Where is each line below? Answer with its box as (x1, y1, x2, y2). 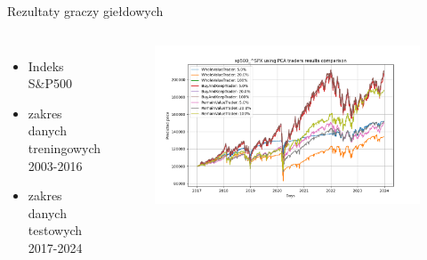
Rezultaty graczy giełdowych (7, 2, 164, 20)
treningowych (28, 138, 101, 157)
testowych (28, 221, 83, 240)
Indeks (28, 56, 64, 75)
